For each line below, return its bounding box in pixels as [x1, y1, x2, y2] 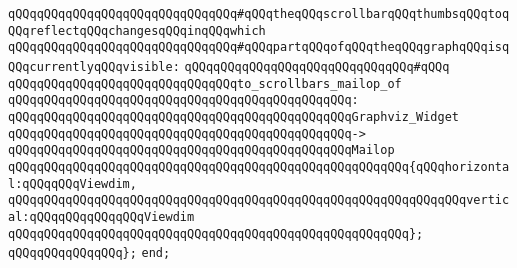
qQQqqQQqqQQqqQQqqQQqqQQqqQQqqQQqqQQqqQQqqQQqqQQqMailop [8, 143, 395, 158]
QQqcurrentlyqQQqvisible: [8, 59, 180, 74]
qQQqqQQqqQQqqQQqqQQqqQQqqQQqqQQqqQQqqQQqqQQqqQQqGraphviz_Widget [8, 109, 460, 124]
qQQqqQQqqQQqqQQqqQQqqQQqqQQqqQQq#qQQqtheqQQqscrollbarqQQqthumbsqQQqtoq [8, 7, 510, 21]
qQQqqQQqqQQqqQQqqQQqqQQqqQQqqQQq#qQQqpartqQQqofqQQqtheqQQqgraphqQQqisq [8, 40, 510, 55]
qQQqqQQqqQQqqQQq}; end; [8, 246, 171, 261]
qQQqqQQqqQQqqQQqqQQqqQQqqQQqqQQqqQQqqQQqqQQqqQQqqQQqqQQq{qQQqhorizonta [8, 159, 510, 174]
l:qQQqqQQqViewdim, [8, 176, 137, 191]
